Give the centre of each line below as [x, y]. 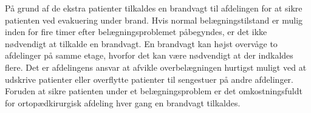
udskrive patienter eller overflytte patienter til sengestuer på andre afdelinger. [149, 79]
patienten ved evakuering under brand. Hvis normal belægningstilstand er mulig [154, 20]
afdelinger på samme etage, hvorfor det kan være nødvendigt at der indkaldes [149, 55]
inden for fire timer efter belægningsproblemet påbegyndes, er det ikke [136, 32]
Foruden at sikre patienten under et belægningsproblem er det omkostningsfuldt [154, 91]
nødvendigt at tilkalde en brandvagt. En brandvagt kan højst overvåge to [141, 43]
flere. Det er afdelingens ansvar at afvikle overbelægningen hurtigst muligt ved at [156, 67]
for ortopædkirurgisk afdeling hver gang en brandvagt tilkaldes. [123, 102]
